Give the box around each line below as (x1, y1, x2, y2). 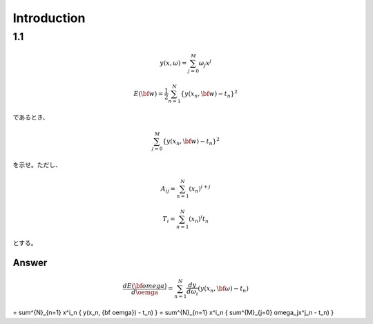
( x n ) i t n (189, 214, 209, 225)
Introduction (12, 10, 86, 26)
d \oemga (131, 288, 159, 296)
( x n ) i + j (189, 183, 211, 194)
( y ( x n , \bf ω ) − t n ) (198, 285, 249, 294)
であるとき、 (12, 113, 49, 122)
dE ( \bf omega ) (122, 282, 167, 289)
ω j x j (198, 58, 212, 68)
